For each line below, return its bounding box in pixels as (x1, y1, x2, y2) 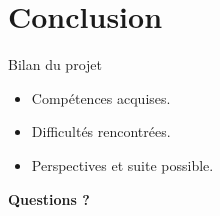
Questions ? (8, 188, 90, 209)
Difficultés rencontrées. (31, 121, 171, 142)
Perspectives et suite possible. (31, 154, 214, 175)
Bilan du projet (8, 54, 102, 75)
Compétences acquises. (31, 87, 171, 108)
